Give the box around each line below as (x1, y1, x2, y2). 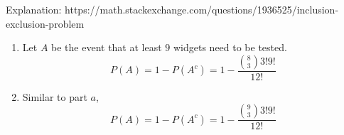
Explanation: (6, 2, 62, 16)
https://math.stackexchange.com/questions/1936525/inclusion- (65, 2, 339, 16)
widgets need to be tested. (173, 40, 287, 55)
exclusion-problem (6, 16, 85, 31)
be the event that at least (51, 40, 162, 55)
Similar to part (22, 89, 87, 104)
